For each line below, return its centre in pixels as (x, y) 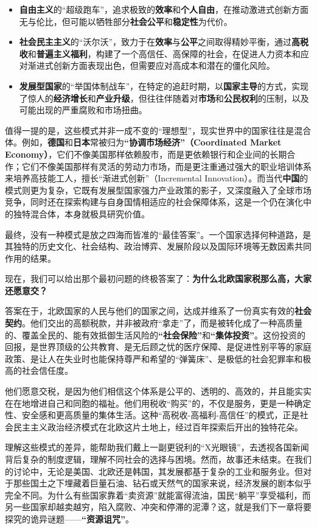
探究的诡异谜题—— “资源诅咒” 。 (69, 518)
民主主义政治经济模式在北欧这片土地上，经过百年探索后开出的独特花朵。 (158, 426)
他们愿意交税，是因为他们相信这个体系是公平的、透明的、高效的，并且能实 (154, 391)
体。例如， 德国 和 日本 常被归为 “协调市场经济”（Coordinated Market (143, 142)
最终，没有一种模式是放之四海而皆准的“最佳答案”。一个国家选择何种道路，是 (158, 234)
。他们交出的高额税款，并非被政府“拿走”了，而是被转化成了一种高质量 (162, 323)
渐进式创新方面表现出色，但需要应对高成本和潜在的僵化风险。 (151, 65)
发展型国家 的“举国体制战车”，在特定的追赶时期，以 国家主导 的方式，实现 (164, 86)
